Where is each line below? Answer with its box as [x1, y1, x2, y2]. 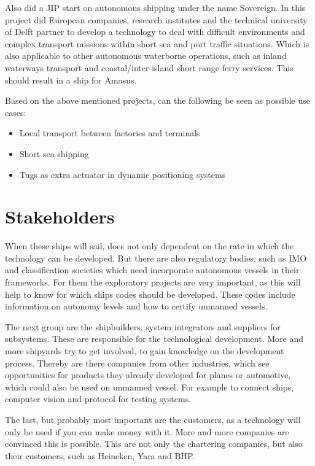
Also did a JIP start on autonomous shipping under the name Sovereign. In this [5, 1, 306, 14]
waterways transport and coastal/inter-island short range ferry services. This [5, 61, 294, 74]
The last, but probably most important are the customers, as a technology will [5, 413, 301, 425]
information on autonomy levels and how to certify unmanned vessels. [5, 300, 268, 313]
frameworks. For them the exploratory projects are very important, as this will [5, 276, 301, 289]
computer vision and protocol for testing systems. [5, 392, 192, 405]
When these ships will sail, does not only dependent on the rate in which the [5, 239, 294, 252]
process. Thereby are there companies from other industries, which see [5, 356, 270, 369]
